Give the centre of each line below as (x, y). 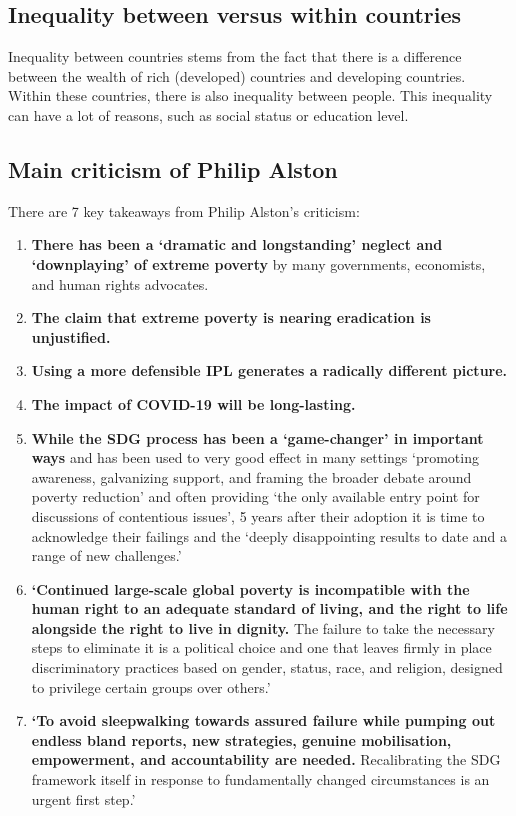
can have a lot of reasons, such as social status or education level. (208, 114)
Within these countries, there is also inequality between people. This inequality (250, 95)
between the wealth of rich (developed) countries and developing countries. (237, 75)
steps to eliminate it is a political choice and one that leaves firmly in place (261, 647)
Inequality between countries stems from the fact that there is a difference (235, 56)
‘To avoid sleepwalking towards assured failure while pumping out (263, 720)
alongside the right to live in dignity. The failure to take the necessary (263, 627)
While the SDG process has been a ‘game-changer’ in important (257, 437)
